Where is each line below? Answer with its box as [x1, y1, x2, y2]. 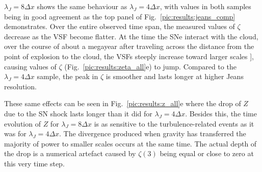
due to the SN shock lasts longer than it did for [4, 108, 152, 118]
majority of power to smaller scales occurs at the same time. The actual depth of [4, 138, 257, 149]
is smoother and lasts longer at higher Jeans [106, 71, 244, 82]
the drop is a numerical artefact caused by [4, 148, 136, 159]
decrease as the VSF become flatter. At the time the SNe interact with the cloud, [4, 31, 258, 41]
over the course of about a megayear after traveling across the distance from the [4, 41, 254, 52]
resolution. [4, 81, 37, 91]
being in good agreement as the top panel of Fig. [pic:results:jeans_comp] [4, 11, 235, 21]
